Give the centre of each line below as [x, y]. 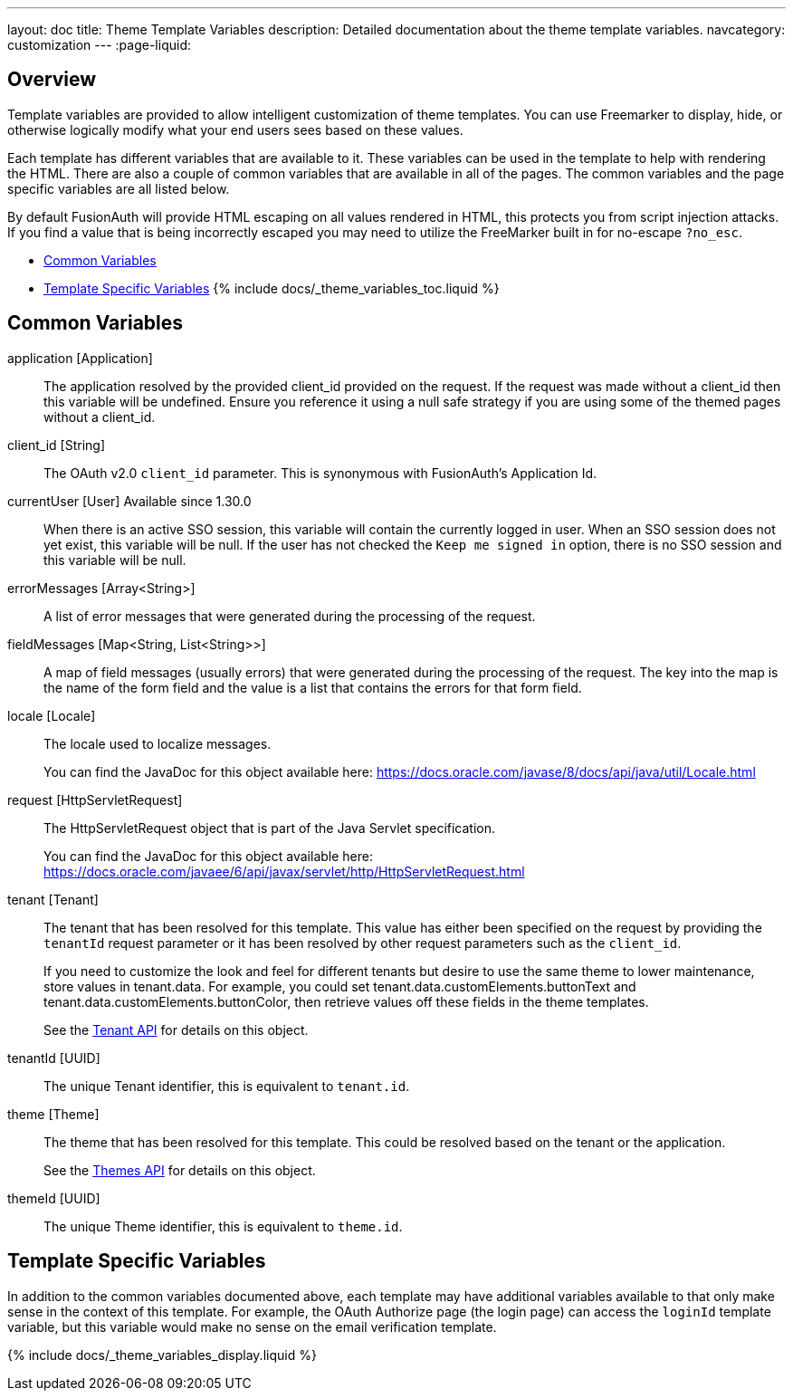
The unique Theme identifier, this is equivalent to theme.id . [223, 1226]
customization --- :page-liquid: [99, 45]
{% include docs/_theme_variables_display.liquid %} [162, 1355]
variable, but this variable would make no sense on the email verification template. [252, 1326]
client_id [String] [56, 445]
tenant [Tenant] [53, 899]
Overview [52, 80]
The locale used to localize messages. [158, 743]
